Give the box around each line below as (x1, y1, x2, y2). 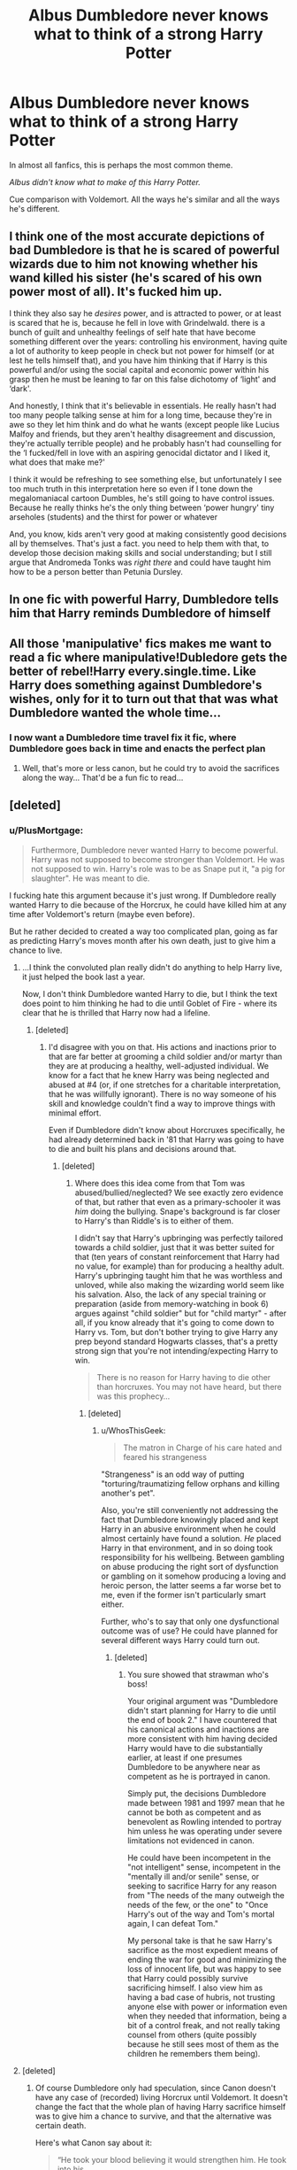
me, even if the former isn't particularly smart (101, 1589, 267, 1600)
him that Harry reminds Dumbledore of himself (9, 606, 271, 621)
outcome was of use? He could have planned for (101, 1626, 278, 1636)
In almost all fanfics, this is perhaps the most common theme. (9, 159, 233, 170)
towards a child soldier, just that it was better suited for (74, 1241, 275, 1253)
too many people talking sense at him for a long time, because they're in (9, 409, 272, 421)
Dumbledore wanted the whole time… (9, 705, 222, 720)
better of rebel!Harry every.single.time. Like (9, 663, 256, 678)
